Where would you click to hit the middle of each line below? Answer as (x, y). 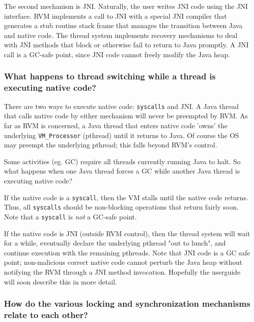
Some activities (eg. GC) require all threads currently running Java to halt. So (122, 161)
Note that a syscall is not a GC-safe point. (70, 216)
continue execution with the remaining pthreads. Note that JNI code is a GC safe (127, 252)
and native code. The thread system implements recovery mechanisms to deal (121, 35)
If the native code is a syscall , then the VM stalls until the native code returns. (126, 197)
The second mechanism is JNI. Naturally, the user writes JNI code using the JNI (126, 6)
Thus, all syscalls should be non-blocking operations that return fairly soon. (121, 207)
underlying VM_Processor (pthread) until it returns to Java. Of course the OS (122, 135)
